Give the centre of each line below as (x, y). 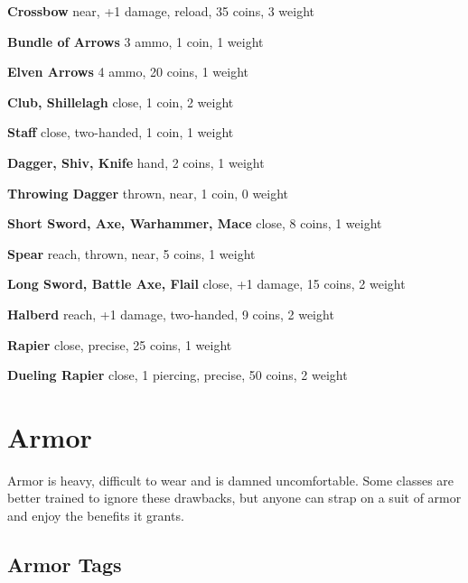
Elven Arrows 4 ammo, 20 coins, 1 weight (128, 72)
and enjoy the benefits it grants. (96, 516)
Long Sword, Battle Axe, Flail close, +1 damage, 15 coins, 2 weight (206, 284)
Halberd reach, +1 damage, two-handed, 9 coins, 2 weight (171, 314)
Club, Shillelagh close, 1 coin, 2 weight (121, 102)
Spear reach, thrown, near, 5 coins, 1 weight (131, 253)
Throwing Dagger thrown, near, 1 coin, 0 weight (148, 193)
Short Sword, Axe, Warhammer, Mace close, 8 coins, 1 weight (195, 223)
